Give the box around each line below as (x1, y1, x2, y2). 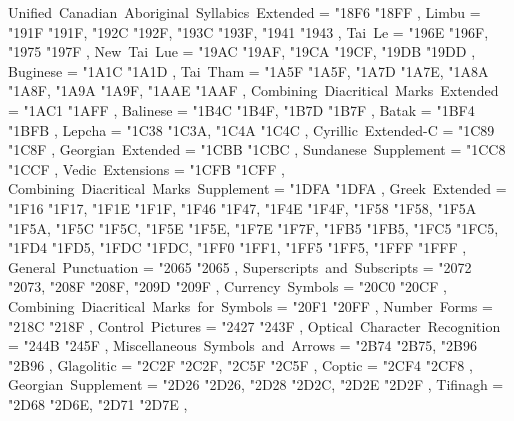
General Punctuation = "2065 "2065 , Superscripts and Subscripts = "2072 (8, 256, 472, 277)
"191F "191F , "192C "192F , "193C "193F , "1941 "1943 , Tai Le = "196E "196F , (8, 21, 489, 42)
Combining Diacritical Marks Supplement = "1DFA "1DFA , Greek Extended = (8, 178, 507, 199)
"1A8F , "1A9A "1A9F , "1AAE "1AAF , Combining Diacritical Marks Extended (8, 80, 499, 101)
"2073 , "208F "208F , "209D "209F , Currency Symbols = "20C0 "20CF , (8, 276, 447, 297)
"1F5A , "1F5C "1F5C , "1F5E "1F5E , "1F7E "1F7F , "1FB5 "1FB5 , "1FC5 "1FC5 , (8, 217, 499, 238)
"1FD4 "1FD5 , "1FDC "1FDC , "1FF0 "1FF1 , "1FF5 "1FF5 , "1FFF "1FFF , (8, 237, 467, 258)
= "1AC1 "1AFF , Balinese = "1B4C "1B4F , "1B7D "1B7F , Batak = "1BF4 (8, 99, 475, 120)
